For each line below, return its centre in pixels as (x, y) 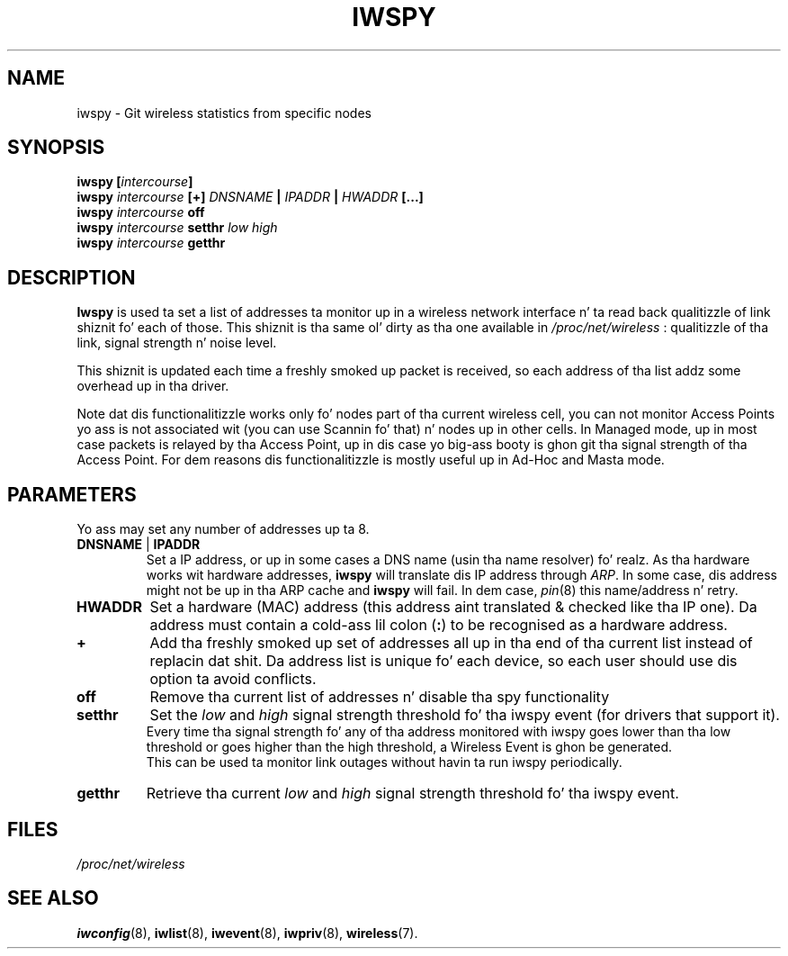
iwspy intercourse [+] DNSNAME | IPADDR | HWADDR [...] (250, 197)
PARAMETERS (72, 494)
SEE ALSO (53, 898)
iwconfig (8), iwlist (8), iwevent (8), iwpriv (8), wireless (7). (247, 933)
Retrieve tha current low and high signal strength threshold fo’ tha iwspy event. (412, 794)
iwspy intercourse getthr (151, 243)
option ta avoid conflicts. (233, 679)
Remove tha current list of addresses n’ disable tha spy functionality (380, 697)
